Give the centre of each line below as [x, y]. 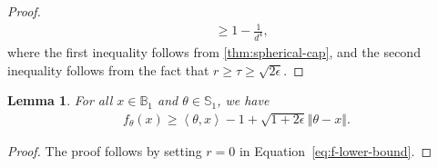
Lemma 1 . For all [60, 100]
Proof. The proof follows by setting [105, 150]
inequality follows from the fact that [108, 69]
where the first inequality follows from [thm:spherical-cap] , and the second [214, 52]
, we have [243, 100]
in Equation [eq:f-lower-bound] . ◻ [335, 150]
